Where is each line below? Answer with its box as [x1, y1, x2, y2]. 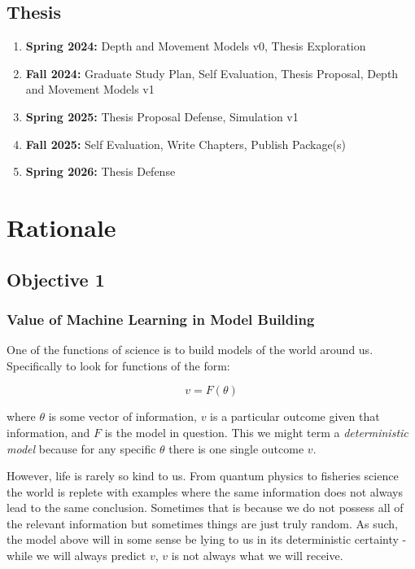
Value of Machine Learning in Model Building [7, 309, 315, 329]
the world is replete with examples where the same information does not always [7, 483, 403, 500]
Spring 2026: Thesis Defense [25, 163, 176, 180]
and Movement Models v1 [25, 81, 155, 98]
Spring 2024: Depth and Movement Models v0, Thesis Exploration [25, 37, 366, 55]
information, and [7, 423, 90, 440]
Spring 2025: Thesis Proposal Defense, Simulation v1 [25, 107, 299, 125]
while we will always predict [7, 547, 146, 564]
